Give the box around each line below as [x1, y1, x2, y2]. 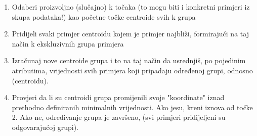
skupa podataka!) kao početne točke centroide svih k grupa [12, 11, 196, 22]
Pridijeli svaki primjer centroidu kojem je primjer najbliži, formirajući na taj [12, 28, 249, 39]
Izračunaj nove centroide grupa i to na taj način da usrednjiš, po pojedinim [12, 55, 246, 66]
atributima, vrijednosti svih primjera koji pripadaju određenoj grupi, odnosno [12, 65, 253, 75]
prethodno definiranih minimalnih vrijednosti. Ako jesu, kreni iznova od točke [12, 102, 253, 112]
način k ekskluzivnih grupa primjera [12, 38, 124, 49]
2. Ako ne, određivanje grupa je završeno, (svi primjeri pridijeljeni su [12, 112, 226, 122]
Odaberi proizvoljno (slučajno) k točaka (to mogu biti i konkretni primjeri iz [12, 2, 250, 12]
